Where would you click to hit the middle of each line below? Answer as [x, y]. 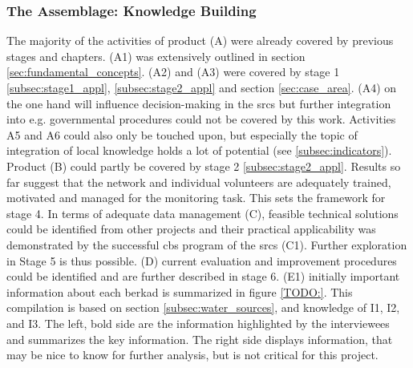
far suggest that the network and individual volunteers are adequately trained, [199, 182]
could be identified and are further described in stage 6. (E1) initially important [203, 276]
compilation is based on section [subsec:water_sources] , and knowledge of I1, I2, [203, 307]
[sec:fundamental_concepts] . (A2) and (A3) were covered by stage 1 [173, 72]
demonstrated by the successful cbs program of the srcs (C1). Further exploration [207, 244]
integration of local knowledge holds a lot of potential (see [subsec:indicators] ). [199, 150]
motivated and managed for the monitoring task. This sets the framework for [196, 198]
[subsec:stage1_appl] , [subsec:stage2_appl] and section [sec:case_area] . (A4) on [202, 87]
